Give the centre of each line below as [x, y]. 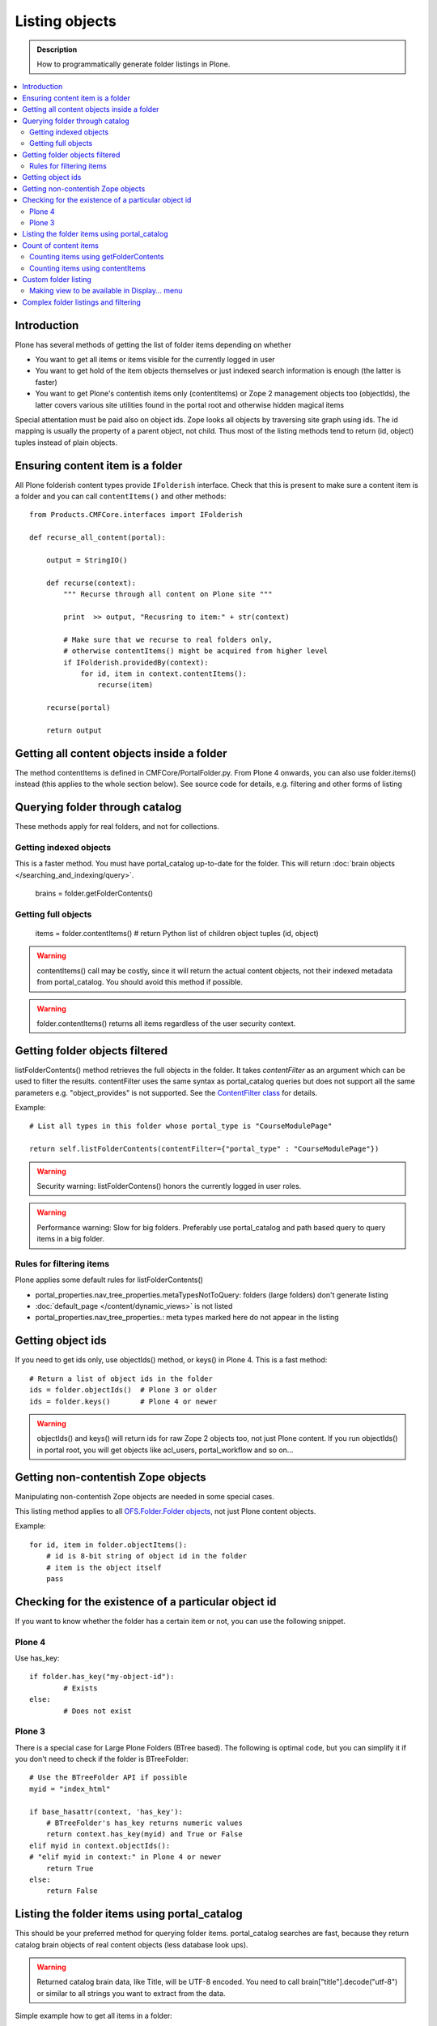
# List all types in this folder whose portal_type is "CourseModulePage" [181, 1126]
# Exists [81, 1688]
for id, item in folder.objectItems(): [108, 1545]
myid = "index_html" [70, 1789]
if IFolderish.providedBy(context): [136, 662]
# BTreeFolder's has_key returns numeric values [144, 1823]
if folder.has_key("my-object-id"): [102, 1677]
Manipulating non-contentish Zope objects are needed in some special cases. [144, 1496]
